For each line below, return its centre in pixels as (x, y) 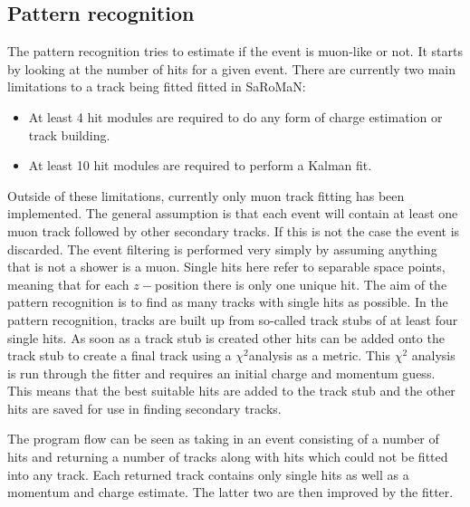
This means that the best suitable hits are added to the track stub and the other (231, 391)
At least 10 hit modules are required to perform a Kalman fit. (200, 165)
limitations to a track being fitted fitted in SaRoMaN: (157, 86)
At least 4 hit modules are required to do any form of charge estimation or (235, 116)
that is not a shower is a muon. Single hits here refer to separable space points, (226, 267)
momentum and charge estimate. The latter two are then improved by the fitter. (230, 492)
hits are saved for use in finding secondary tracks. (144, 408)
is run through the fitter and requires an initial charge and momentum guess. (221, 373)
